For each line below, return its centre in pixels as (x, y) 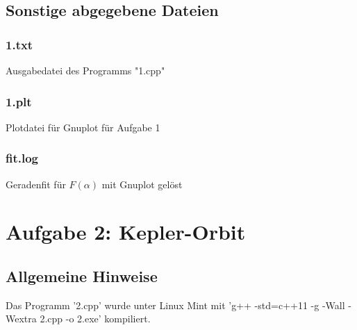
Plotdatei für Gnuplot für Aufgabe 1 (83, 127)
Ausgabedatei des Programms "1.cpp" (85, 70)
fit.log (22, 158)
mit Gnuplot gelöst (142, 184)
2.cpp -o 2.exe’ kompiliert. (95, 319)
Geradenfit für (36, 184)
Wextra (21, 319)
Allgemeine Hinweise (82, 275)
